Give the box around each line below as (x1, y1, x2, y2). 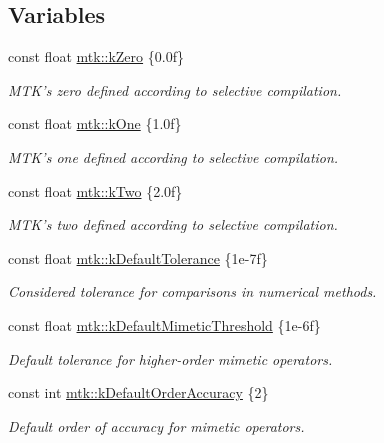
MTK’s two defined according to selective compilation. (8, 214, 338, 235)
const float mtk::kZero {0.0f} (8, 46, 184, 67)
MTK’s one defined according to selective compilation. (8, 146, 339, 167)
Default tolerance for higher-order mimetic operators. (8, 348, 333, 369)
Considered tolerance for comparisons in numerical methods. (8, 281, 377, 302)
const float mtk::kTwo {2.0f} (8, 180, 183, 201)
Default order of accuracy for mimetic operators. (8, 415, 305, 436)
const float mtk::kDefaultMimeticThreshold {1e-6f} (8, 314, 321, 335)
